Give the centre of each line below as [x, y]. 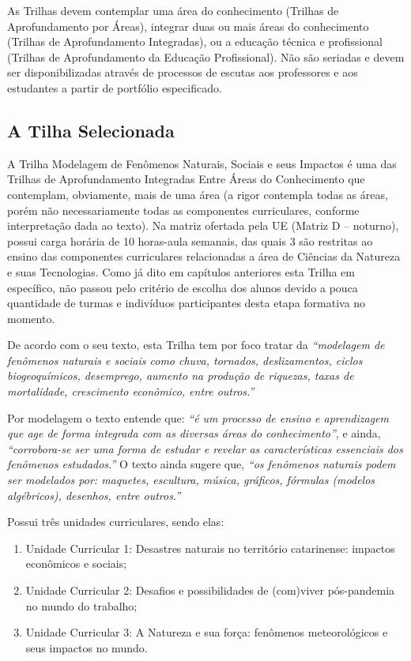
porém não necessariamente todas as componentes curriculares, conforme [183, 210]
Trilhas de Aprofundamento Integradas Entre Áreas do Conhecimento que [186, 179]
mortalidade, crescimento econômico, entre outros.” [131, 391]
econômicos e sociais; [76, 563]
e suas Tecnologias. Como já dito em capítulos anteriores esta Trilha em [181, 271]
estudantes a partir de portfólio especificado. [115, 87]
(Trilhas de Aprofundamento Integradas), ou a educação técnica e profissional [195, 41]
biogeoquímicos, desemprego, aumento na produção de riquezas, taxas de [181, 376]
